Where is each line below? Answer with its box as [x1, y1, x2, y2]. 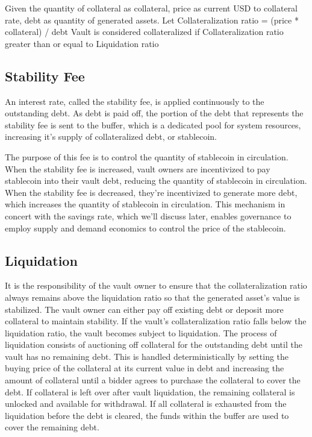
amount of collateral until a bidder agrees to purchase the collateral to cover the [5, 374, 301, 386]
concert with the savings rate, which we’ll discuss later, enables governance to [5, 209, 292, 222]
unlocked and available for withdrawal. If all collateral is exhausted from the [5, 397, 287, 410]
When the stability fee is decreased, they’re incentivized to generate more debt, [5, 186, 298, 198]
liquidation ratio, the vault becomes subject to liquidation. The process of [5, 326, 277, 339]
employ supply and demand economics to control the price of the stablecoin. [5, 221, 286, 234]
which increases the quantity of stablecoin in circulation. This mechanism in [5, 198, 285, 210]
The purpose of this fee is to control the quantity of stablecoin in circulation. [5, 150, 289, 163]
